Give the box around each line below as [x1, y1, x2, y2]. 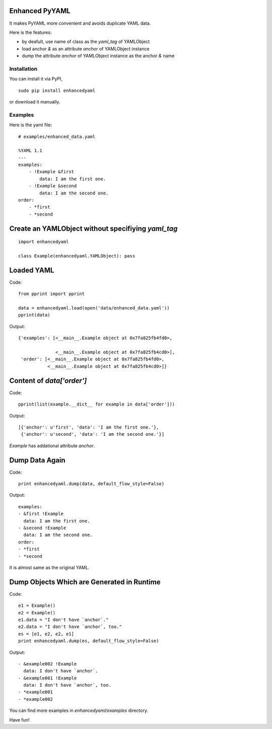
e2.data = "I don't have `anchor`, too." [18, 624, 122, 630]
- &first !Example [18, 511, 64, 517]
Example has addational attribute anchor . [9, 442, 95, 449]
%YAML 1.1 [18, 148, 42, 153]
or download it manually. [9, 99, 60, 105]
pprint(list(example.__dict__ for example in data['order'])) [18, 401, 175, 407]
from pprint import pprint [18, 291, 85, 297]
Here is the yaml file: [9, 122, 52, 128]
